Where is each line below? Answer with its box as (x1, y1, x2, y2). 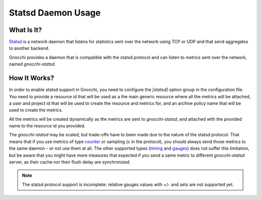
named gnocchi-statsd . (9, 61, 56, 67)
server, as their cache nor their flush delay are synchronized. (9, 159, 131, 165)
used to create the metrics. (9, 107, 63, 113)
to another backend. (9, 45, 49, 51)
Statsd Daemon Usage (9, 7, 101, 18)
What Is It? (9, 26, 42, 34)
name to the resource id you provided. (9, 123, 86, 129)
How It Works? (9, 74, 54, 82)
